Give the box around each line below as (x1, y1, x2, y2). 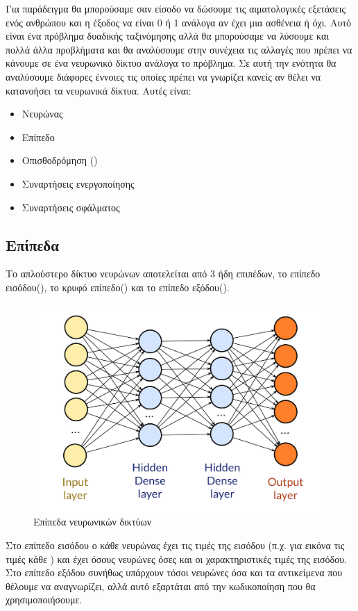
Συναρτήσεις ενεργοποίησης (22, 176, 135, 190)
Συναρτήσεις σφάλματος (22, 199, 120, 214)
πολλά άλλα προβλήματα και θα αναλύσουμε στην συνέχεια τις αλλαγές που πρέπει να (6, 42, 352, 56)
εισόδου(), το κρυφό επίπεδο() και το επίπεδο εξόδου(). (6, 279, 230, 294)
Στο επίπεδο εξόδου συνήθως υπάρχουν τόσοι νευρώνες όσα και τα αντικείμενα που (6, 565, 343, 580)
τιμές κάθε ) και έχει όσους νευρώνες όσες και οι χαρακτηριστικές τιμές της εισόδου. (6, 551, 348, 566)
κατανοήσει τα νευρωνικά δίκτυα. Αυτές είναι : (6, 83, 191, 97)
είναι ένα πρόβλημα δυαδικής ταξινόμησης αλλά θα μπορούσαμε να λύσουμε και (6, 28, 330, 43)
